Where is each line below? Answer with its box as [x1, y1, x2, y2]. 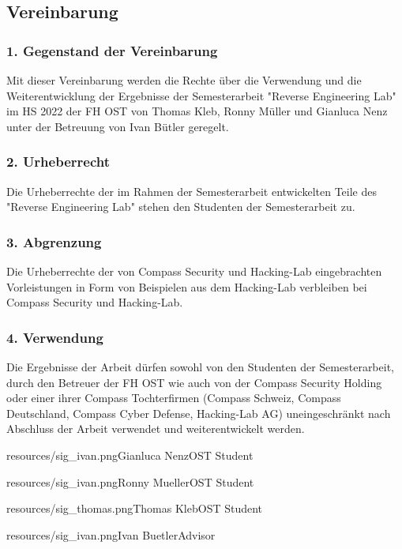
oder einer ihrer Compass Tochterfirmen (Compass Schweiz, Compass [6, 389, 341, 406]
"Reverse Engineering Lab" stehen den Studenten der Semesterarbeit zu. [6, 198, 355, 215]
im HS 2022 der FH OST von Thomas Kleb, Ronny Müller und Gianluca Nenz [6, 103, 388, 119]
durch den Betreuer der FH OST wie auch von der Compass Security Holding [6, 374, 382, 390]
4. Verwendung [6, 327, 103, 347]
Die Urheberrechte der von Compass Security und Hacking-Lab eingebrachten [6, 263, 382, 279]
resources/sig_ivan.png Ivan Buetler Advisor [6, 526, 216, 543]
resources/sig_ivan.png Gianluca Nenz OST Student [6, 446, 254, 463]
